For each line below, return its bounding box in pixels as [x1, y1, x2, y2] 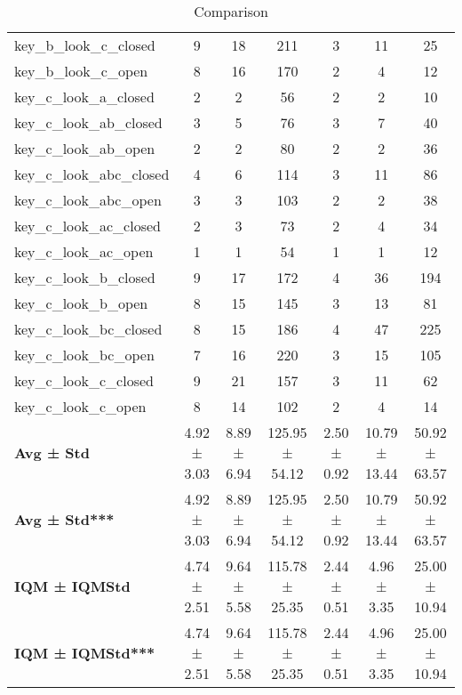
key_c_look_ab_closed [14, 112, 163, 133]
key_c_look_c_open [14, 396, 147, 416]
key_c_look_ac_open [14, 241, 154, 262]
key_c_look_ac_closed [14, 215, 161, 236]
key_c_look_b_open [14, 293, 148, 313]
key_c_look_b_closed [14, 267, 155, 287]
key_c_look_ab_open [14, 138, 155, 158]
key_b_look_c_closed [14, 35, 155, 55]
